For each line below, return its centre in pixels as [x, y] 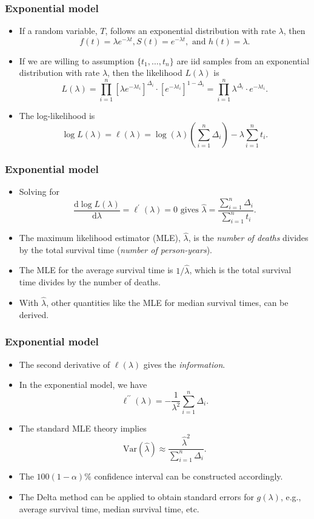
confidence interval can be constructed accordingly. [189, 476]
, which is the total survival [240, 270]
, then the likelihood [145, 73]
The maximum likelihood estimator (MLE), [100, 238]
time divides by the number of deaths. [90, 282]
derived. [34, 314]
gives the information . [184, 364]
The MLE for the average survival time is [96, 270]
